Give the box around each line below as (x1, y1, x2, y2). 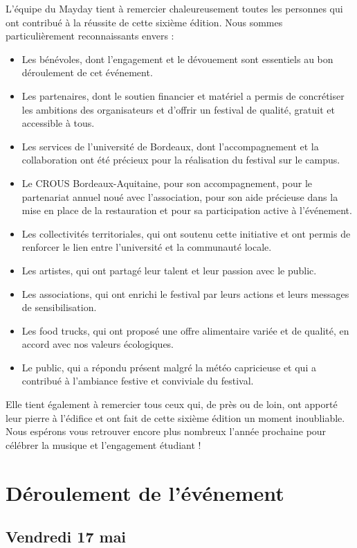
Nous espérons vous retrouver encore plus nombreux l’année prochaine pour (6, 424, 327, 439)
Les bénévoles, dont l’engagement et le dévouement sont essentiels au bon (21, 51, 333, 66)
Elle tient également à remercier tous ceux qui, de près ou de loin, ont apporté (6, 397, 338, 412)
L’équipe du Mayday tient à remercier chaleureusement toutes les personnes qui (6, 1, 343, 15)
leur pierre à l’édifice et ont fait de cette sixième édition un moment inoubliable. (6, 410, 345, 425)
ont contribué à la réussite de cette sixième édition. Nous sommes (6, 15, 283, 29)
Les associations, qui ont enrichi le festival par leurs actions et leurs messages (21, 286, 349, 301)
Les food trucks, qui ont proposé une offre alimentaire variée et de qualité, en (21, 323, 349, 337)
